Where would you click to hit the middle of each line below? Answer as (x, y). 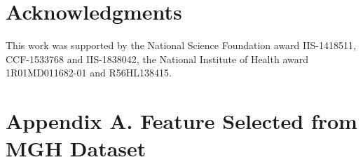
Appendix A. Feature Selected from (181, 121)
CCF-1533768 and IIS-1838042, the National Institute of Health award (157, 59)
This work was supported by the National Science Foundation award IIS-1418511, (181, 45)
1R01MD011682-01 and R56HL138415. (89, 73)
